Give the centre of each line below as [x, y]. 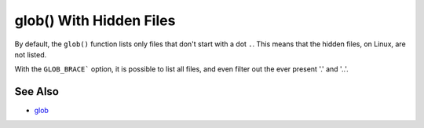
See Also [37, 91]
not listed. [31, 54]
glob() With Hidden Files [95, 20]
